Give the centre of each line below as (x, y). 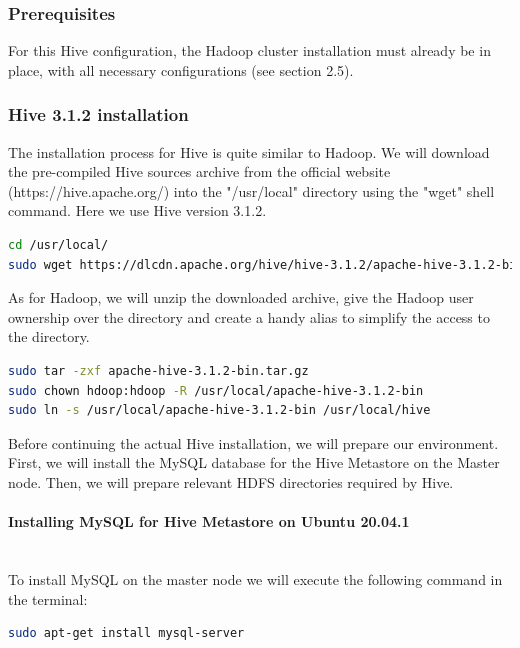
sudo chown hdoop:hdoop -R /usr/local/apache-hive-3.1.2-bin (216, 390)
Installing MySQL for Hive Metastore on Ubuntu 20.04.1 (209, 521)
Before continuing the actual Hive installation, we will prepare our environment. (253, 442)
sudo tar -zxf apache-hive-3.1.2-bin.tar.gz (158, 370)
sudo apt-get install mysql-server (126, 633)
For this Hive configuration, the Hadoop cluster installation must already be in (249, 50)
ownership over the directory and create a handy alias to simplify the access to (249, 316)
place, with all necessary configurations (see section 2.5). (181, 69)
